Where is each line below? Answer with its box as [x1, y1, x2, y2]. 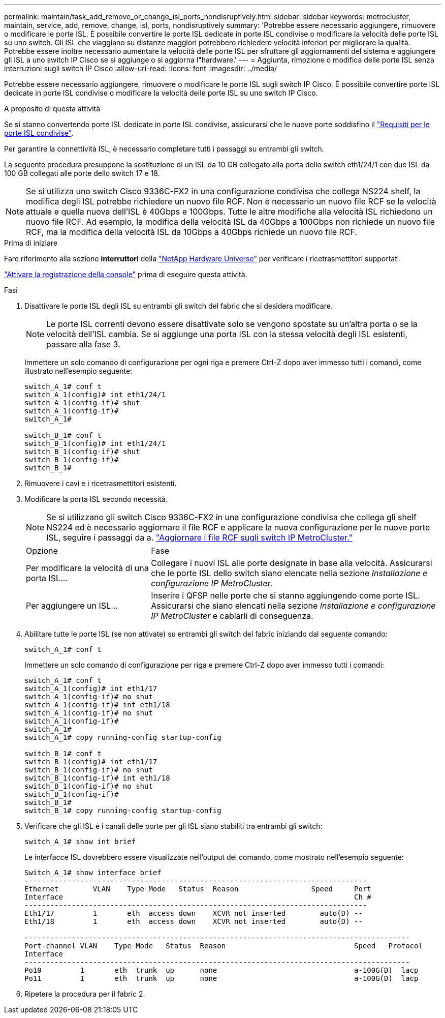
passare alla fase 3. [46, 339, 120, 349]
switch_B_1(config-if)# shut [24, 447, 140, 456]
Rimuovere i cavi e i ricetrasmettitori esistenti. [24, 479, 177, 488]
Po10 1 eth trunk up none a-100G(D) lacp [24, 966, 419, 974]
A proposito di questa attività [4, 104, 101, 113]
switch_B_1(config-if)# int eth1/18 [24, 774, 170, 782]
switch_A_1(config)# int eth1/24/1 [24, 391, 166, 399]
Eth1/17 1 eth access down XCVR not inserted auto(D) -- [24, 909, 363, 917]
